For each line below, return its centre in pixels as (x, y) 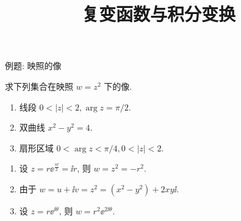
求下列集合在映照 (39, 86)
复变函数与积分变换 (158, 14)
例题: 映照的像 (33, 66)
